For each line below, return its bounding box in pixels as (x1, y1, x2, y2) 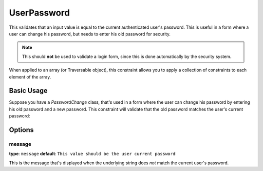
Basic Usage (9, 87, 48, 95)
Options (9, 126, 34, 134)
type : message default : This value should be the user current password (9, 151, 176, 157)
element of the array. (9, 74, 51, 80)
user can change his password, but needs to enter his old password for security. (9, 31, 170, 37)
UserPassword (9, 7, 70, 18)
